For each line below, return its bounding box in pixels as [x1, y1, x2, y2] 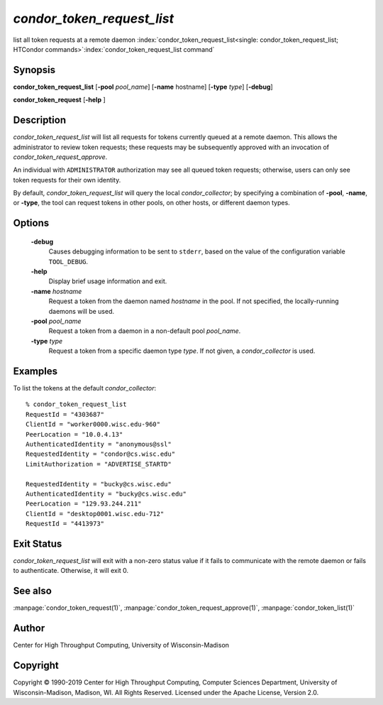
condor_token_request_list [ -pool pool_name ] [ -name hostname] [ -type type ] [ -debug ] [13, 82, 273, 91]
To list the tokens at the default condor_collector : [13, 384, 156, 393]
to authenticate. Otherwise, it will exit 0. [13, 567, 129, 575]
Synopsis [13, 64, 56, 76]
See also [13, 585, 52, 597]
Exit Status [13, 537, 62, 550]
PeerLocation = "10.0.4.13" [26, 430, 123, 438]
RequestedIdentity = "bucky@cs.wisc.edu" [26, 480, 172, 488]
